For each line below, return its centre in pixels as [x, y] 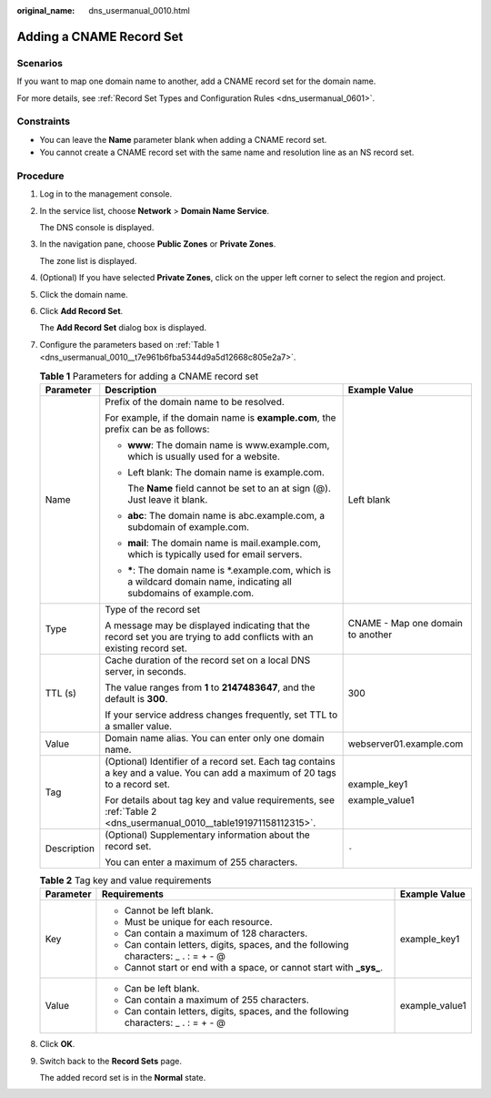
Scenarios [40, 63]
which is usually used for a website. [204, 456]
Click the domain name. [84, 294]
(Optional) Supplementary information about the [208, 835]
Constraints [44, 121]
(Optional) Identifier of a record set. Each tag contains [220, 761]
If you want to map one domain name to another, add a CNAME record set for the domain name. [196, 81]
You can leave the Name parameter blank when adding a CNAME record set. [183, 139]
